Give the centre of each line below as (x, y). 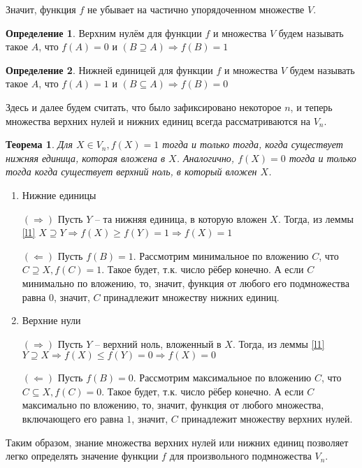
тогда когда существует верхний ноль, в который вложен (131, 171)
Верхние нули (51, 320)
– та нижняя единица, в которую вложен (181, 218)
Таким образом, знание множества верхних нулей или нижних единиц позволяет (177, 442)
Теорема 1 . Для (39, 144)
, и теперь (311, 107)
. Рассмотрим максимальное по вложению (222, 378)
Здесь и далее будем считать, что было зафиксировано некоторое (144, 107)
